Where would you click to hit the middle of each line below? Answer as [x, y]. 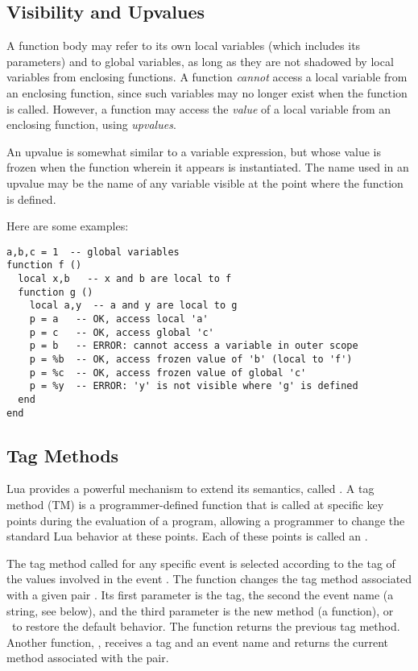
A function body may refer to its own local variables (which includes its [184, 46]
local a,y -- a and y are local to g [133, 306]
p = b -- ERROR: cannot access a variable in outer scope [194, 346]
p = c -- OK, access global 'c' [122, 332]
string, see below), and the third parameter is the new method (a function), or [200, 610]
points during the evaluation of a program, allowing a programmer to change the [206, 520]
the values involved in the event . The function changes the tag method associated [209, 579]
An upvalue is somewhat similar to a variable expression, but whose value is [194, 151]
